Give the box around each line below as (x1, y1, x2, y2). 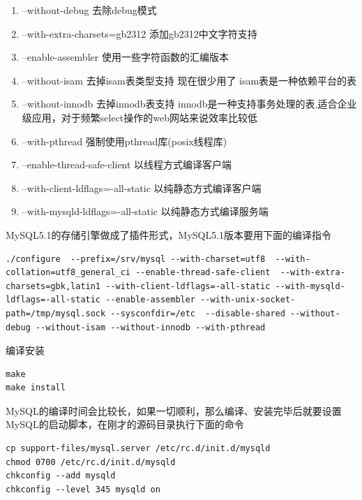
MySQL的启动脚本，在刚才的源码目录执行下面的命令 (6, 417, 244, 432)
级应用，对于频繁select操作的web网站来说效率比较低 (22, 110, 258, 124)
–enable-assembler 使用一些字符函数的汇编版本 (22, 50, 229, 64)
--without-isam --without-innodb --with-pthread (35, 322, 266, 332)
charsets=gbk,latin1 (6, 281, 101, 291)
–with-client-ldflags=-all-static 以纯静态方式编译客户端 (22, 180, 262, 195)
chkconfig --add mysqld (6, 471, 116, 481)
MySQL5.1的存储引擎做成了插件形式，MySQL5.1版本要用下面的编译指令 (6, 227, 332, 242)
